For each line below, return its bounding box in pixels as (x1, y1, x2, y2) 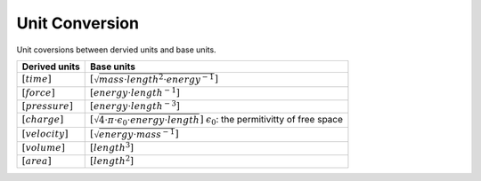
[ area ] (21, 155, 53, 167)
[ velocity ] (21, 129, 69, 140)
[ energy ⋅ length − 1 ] (89, 85, 180, 99)
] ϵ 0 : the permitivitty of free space (200, 113, 343, 128)
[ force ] (21, 87, 55, 99)
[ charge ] (21, 114, 64, 126)
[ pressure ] (21, 100, 73, 112)
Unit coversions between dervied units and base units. (16, 44, 217, 55)
